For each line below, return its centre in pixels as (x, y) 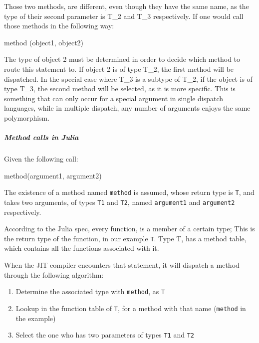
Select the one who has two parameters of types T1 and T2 (105, 335)
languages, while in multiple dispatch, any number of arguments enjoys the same (127, 108)
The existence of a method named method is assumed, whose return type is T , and (129, 192)
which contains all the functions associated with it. (82, 248)
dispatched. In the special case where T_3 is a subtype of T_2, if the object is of (128, 79)
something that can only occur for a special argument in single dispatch (114, 98)
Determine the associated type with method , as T (90, 291)
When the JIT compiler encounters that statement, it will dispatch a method (122, 265)
